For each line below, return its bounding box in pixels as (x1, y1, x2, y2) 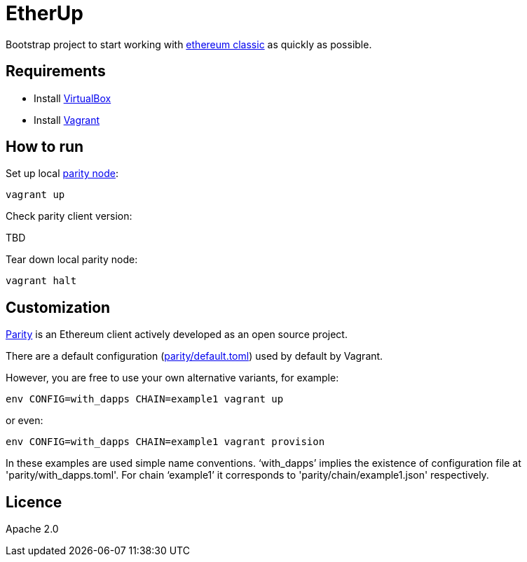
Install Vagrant (34, 113, 100, 126)
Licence (6, 493, 62, 511)
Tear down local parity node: (6, 253, 138, 266)
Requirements (6, 62, 106, 80)
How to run (6, 138, 84, 156)
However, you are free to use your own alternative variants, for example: (6, 372, 339, 384)
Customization (6, 298, 111, 316)
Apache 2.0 (6, 523, 59, 535)
